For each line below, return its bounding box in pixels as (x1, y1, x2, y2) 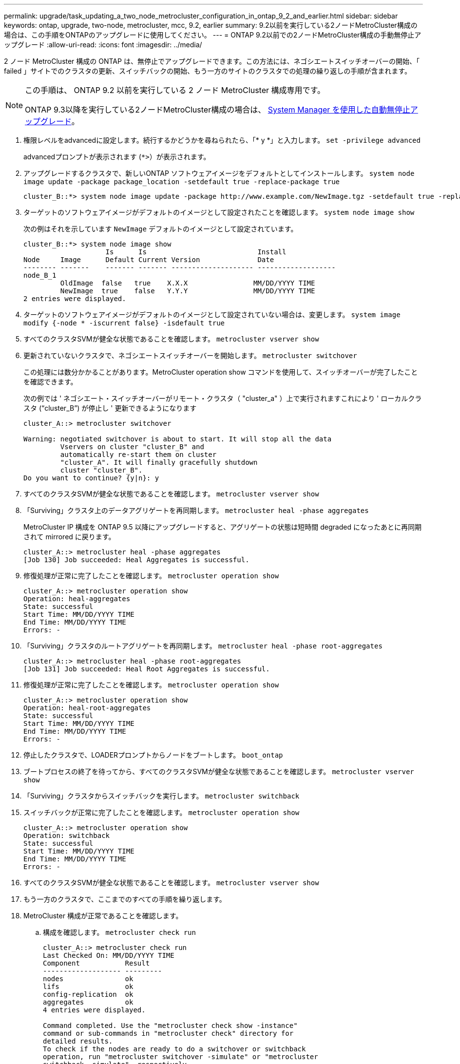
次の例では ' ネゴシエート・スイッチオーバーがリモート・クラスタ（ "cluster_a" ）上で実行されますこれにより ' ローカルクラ (23, 394, 422, 402)
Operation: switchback (23, 832, 110, 839)
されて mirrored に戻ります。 (23, 532, 115, 541)
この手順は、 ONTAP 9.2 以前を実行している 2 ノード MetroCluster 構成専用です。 (25, 85, 325, 95)
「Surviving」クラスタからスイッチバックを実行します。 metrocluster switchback (23, 792, 300, 800)
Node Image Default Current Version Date (23, 256, 274, 264)
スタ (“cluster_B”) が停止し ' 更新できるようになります (23, 404, 197, 412)
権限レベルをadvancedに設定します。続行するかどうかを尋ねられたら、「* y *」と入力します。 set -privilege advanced (23, 136, 421, 144)
